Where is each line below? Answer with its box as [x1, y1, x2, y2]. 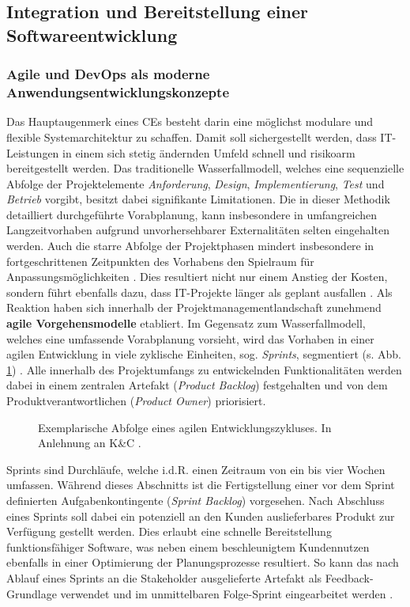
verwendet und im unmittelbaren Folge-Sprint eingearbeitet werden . [60, 585, 393, 601]
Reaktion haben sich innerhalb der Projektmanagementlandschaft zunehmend [6, 299, 382, 316]
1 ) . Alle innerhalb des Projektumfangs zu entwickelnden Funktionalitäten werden [6, 361, 402, 377]
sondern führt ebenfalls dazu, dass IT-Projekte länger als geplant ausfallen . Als [6, 283, 393, 300]
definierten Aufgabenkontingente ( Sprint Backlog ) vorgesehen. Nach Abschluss [6, 491, 385, 508]
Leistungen [6, 144, 59, 161]
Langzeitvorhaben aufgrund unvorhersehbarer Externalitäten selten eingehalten [6, 222, 390, 238]
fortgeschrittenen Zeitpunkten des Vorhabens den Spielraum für [6, 252, 314, 269]
